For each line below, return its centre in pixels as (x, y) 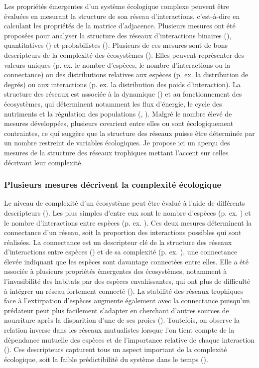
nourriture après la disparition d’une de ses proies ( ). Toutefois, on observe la (122, 320)
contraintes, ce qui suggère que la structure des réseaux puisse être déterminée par (129, 133)
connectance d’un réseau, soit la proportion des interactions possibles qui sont (123, 232)
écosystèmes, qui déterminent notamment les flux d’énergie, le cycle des (113, 103)
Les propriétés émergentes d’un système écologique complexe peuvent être (117, 6)
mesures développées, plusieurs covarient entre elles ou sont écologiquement (119, 123)
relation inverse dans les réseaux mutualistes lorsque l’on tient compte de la (119, 330)
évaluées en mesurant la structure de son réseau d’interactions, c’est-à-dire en (122, 16)
